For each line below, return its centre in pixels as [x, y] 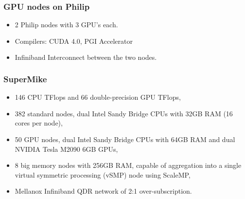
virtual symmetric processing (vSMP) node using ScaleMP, [103, 174]
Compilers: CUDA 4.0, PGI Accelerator [74, 41]
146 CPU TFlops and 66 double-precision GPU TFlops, [98, 97]
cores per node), [39, 123]
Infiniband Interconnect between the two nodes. [86, 57]
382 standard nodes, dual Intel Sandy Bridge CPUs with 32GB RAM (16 [124, 113]
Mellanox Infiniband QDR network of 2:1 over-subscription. [103, 191]
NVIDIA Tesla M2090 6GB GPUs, [66, 149]
